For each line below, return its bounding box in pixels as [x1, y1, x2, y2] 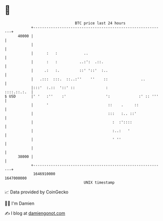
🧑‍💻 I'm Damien [4, 200, 35, 206]
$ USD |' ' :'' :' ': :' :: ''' [4, 94, 159, 99]
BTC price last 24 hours [75, 21, 126, 26]
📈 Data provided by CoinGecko [4, 189, 69, 195]
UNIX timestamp [83, 180, 115, 185]
